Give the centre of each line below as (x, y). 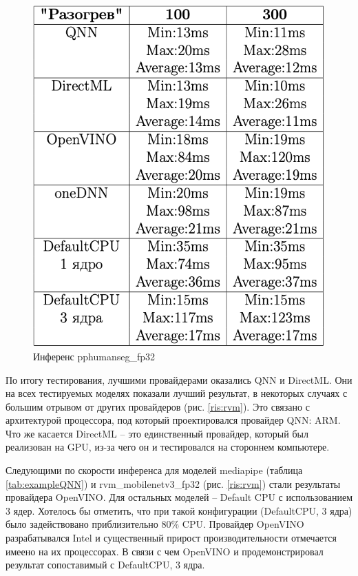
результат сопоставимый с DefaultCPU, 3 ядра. (105, 565)
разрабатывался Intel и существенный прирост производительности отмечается (171, 538)
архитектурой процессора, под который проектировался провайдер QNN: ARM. (173, 420)
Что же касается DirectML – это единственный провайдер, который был (157, 433)
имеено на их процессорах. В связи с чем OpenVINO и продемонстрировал (165, 551)
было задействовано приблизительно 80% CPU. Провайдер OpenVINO (155, 524)
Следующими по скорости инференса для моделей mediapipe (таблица (154, 470)
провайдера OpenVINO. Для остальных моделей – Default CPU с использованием (179, 497)
